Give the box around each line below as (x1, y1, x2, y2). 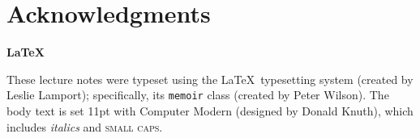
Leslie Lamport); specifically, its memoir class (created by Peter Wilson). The (6, 86, 389, 103)
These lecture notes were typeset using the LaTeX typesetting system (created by (6, 70, 414, 87)
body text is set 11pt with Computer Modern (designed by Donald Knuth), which (6, 102, 414, 119)
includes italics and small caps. (6, 118, 163, 135)
